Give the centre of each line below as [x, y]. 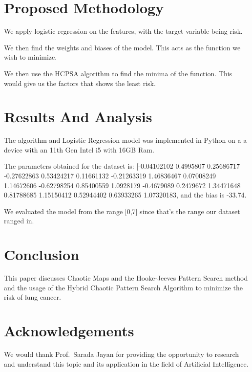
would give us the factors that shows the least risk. [80, 83]
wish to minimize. [31, 57]
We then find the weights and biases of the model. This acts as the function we [122, 47]
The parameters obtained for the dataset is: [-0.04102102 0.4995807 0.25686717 [122, 166]
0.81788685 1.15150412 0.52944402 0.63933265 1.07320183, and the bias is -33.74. [125, 195]
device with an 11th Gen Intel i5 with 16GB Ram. [79, 149]
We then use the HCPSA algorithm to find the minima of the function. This [118, 73]
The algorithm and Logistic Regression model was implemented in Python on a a [126, 140]
